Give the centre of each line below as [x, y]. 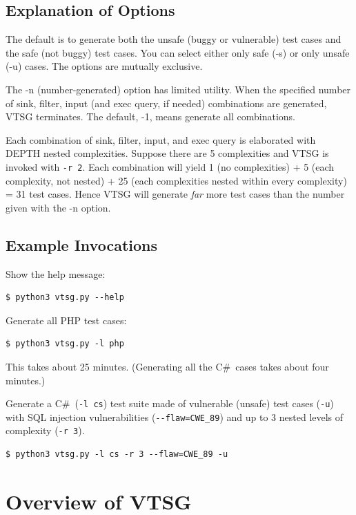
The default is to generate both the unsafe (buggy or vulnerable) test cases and [174, 39]
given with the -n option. [58, 207]
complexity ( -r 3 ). [45, 430]
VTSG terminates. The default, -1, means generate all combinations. [150, 116]
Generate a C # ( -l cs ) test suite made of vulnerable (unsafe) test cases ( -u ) [170, 403]
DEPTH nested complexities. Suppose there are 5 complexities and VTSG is [167, 153]
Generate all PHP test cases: [66, 320]
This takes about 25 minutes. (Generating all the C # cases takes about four [167, 366]
